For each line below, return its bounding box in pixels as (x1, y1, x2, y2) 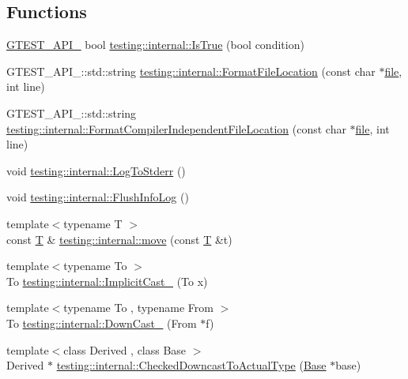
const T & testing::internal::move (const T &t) (6, 231, 232, 247)
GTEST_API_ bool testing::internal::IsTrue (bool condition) (6, 36, 304, 53)
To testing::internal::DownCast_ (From (6, 314, 197, 331)
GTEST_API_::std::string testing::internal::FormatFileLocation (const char (6, 62, 376, 79)
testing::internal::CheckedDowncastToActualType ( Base (56, 357, 327, 373)
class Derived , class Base (63, 341, 187, 358)
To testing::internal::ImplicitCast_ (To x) (6, 272, 208, 289)
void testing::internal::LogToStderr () (6, 162, 186, 178)
